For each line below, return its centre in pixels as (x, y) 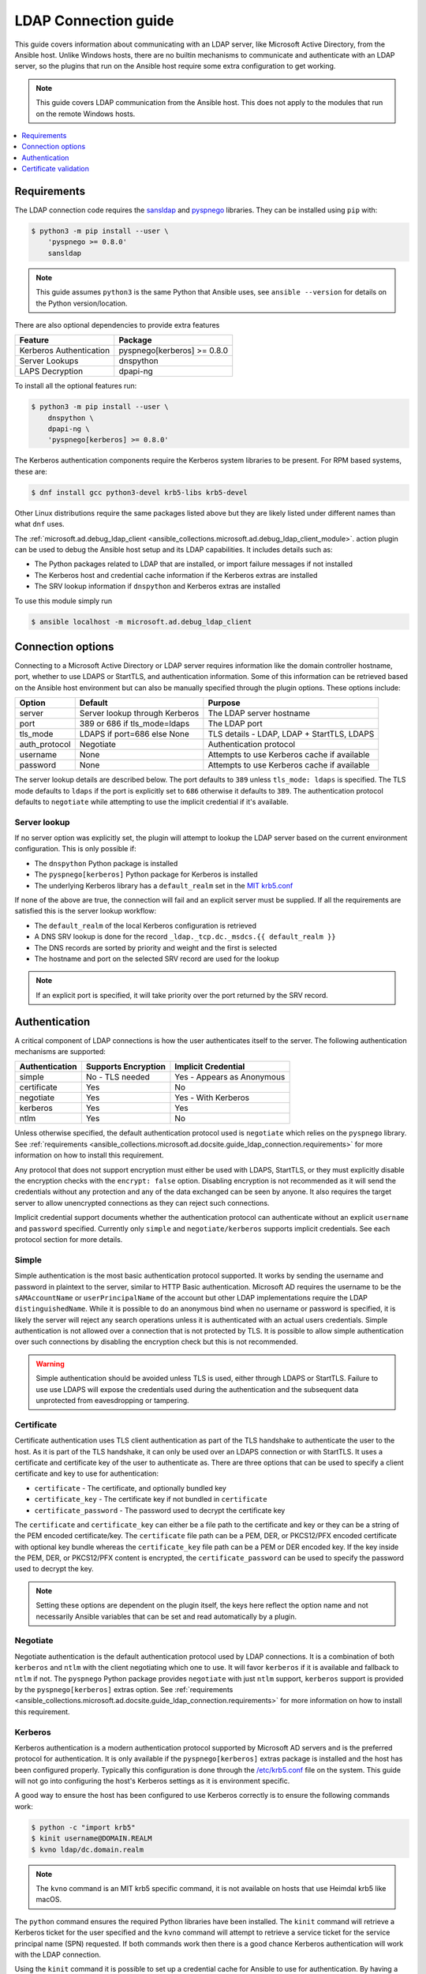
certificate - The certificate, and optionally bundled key (130, 1488)
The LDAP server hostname (259, 713)
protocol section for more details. (69, 1239)
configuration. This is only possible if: (76, 849)
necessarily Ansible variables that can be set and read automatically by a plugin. (166, 1616)
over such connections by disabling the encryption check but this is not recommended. (157, 1342)
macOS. (49, 1900)
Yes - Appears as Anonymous (230, 1077)
